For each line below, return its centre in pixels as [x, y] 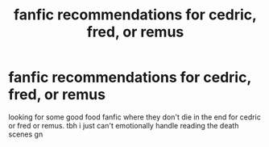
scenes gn [26, 134]
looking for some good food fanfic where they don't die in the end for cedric [135, 117]
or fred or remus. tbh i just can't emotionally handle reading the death [124, 125]
